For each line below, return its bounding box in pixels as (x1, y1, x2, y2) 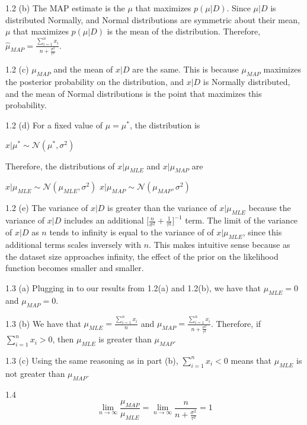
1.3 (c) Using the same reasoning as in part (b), (5, 354, 178, 366)
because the (248, 202, 291, 214)
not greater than (5, 367, 65, 379)
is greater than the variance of (107, 202, 217, 214)
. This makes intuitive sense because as (149, 238, 290, 251)
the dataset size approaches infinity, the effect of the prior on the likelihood (5, 250, 279, 262)
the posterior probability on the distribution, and (5, 75, 184, 88)
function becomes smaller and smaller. (5, 262, 144, 274)
